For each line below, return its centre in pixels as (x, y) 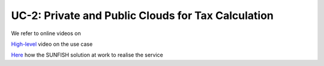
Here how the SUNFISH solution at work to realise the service (87, 55)
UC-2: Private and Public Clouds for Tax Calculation (142, 15)
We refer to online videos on (46, 33)
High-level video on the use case (52, 44)
